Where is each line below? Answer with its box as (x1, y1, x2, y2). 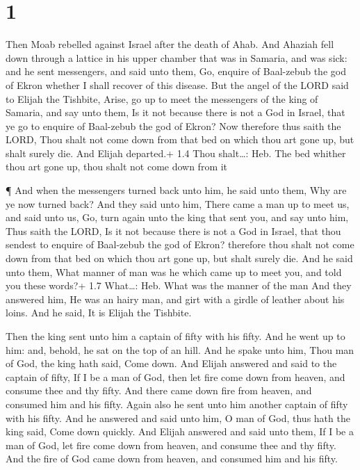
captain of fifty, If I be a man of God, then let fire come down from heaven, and (6, 369, 345, 384)
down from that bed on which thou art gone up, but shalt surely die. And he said (6, 251, 353, 266)
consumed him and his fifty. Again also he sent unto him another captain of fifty (6, 396, 348, 411)
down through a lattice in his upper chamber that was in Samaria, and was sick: (6, 50, 347, 65)
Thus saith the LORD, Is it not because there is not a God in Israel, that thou (6, 223, 341, 238)
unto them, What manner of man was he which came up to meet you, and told (6, 264, 342, 279)
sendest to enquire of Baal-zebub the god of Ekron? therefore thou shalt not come (6, 237, 354, 252)
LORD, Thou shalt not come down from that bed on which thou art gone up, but (6, 132, 354, 147)
